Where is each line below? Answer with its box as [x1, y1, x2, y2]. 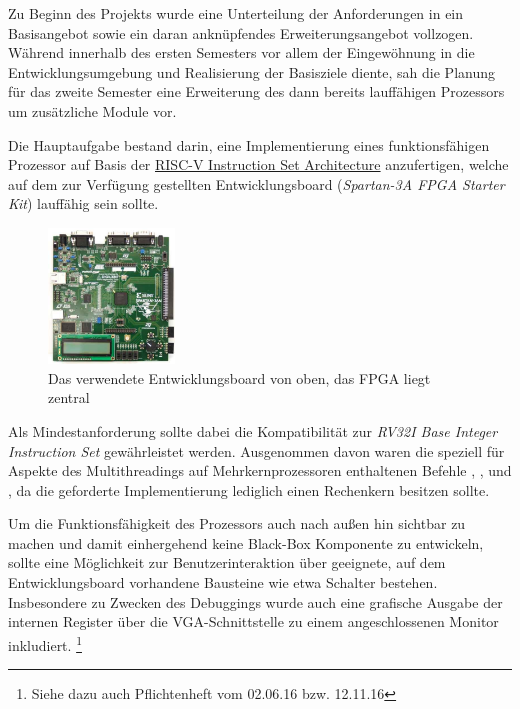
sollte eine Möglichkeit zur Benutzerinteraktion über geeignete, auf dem [8, 552, 446, 573]
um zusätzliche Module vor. [8, 100, 177, 121]
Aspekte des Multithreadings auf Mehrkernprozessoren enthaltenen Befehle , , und [8, 460, 512, 481]
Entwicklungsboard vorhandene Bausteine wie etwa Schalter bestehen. [8, 572, 438, 593]
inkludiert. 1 [8, 631, 82, 655]
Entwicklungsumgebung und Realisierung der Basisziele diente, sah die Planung [8, 61, 495, 82]
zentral [48, 387, 90, 408]
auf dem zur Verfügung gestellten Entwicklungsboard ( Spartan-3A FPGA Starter [8, 173, 505, 194]
